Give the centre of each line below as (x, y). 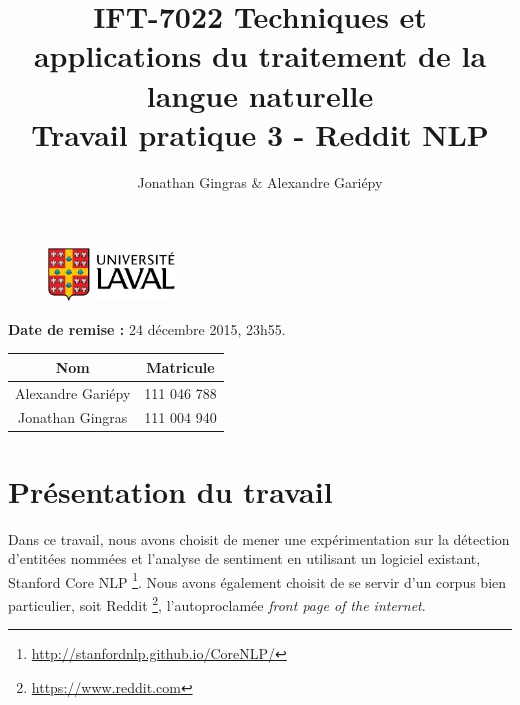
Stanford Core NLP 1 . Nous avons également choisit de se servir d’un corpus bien (257, 580)
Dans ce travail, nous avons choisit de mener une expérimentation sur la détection (259, 538)
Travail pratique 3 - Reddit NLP (260, 133)
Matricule (180, 366)
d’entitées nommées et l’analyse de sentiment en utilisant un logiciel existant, (244, 558)
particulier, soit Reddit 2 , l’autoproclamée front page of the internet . (217, 603)
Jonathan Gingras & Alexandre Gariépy (260, 181)
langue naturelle (260, 94)
